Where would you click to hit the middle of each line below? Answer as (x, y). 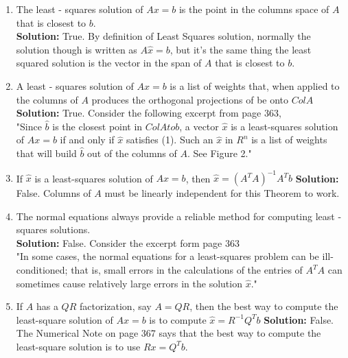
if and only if (87, 140)
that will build (46, 153)
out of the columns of (132, 153)
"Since (29, 126)
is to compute (178, 319)
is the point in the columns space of (254, 9)
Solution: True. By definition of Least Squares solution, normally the (163, 36)
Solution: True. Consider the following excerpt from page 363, (149, 113)
